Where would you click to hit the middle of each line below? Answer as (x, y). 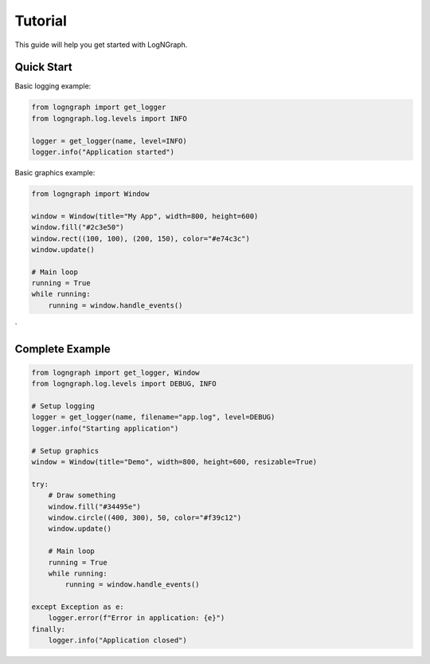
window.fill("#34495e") (94, 507)
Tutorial (41, 21)
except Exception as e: (78, 607)
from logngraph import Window (90, 194)
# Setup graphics (65, 451)
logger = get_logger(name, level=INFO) (109, 141)
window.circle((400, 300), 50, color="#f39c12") (145, 517)
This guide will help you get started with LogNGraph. (101, 45)
